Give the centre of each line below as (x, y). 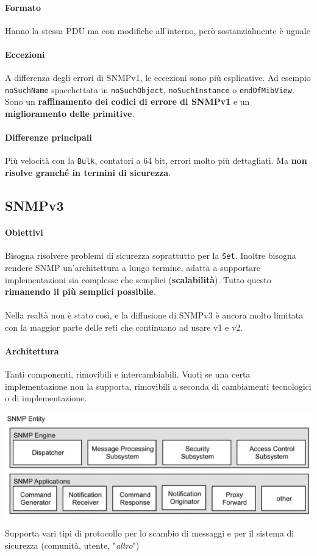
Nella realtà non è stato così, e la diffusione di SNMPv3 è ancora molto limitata (154, 315)
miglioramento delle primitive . (70, 114)
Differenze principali (48, 137)
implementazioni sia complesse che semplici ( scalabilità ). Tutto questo (138, 279)
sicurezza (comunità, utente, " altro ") (72, 545)
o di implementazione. (46, 398)
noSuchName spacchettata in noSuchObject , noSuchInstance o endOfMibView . (150, 89)
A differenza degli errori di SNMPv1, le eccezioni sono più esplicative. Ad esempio (158, 78)
